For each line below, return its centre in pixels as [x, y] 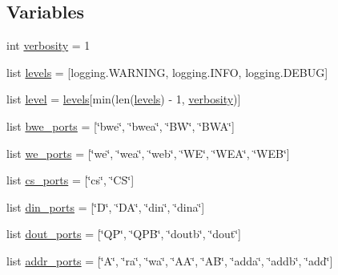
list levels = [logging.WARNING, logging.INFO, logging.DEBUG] [167, 72]
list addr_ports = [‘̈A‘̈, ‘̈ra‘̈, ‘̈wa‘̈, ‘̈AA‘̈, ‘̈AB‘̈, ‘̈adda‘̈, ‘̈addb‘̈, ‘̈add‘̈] [170, 260]
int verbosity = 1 [48, 45]
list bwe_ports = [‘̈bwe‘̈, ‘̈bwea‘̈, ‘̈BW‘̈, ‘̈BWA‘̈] [121, 125]
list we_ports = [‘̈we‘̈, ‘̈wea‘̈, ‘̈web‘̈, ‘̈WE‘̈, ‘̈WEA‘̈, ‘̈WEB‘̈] [148, 153]
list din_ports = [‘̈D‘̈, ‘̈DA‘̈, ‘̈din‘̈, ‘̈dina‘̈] [106, 206]
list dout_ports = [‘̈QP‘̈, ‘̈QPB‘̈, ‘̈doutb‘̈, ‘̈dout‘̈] [124, 234]
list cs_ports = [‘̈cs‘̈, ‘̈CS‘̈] [70, 180]
